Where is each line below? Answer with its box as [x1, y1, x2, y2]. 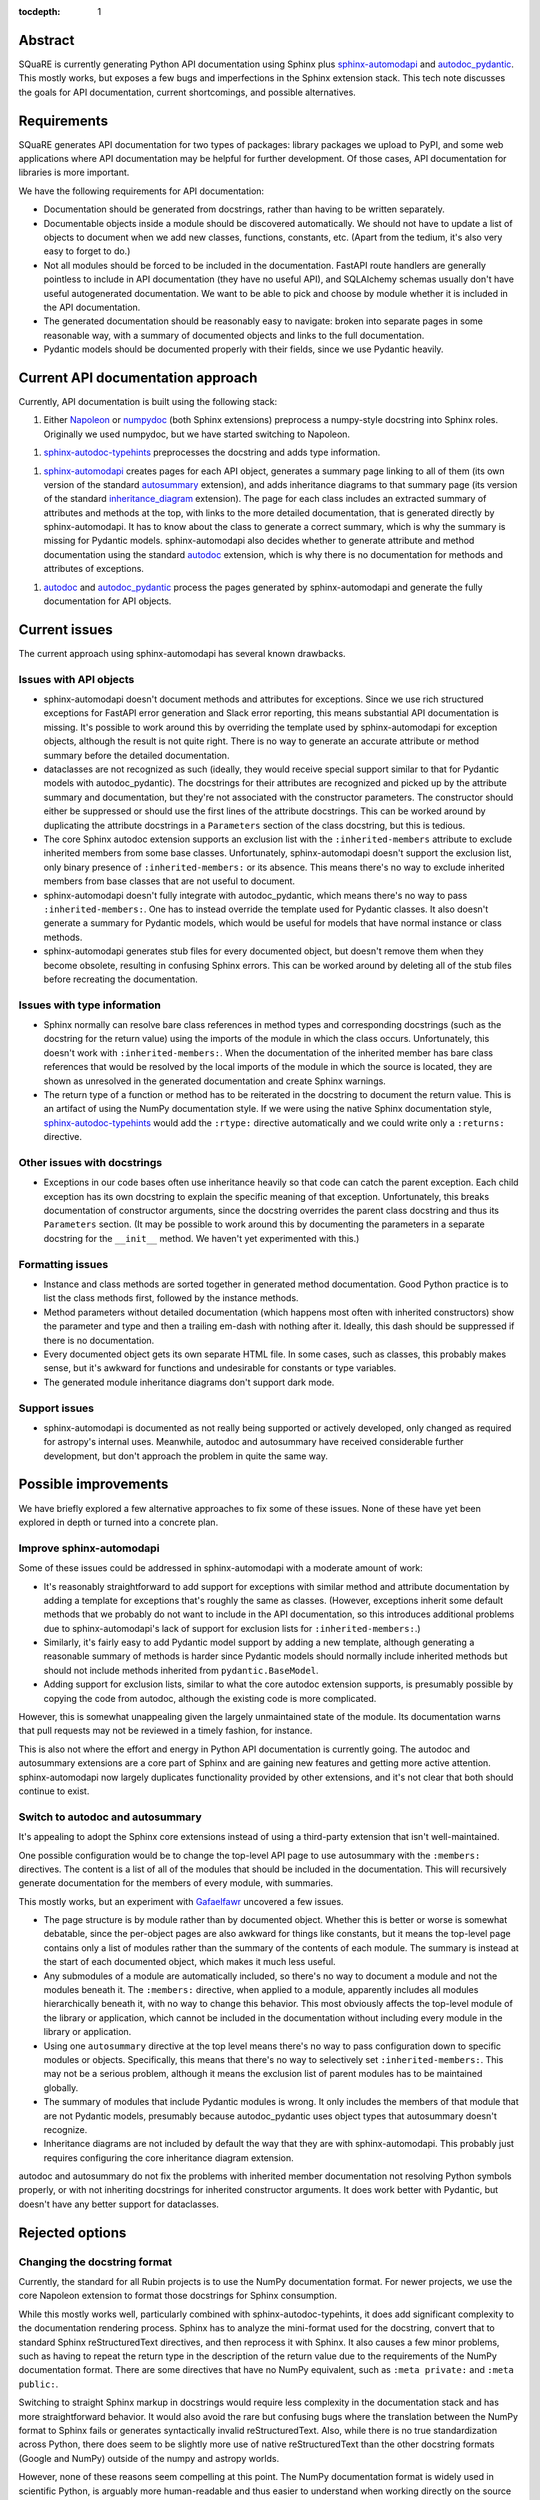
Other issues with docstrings [18, 1155, 163, 1169]
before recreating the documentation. [43, 973, 199, 985]
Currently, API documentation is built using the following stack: [18, 395, 278, 407]
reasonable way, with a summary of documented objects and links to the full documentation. [43, 329, 425, 341]
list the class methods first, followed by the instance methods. [43, 1292, 299, 1304]
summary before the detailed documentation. [43, 749, 230, 761]
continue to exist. [18, 1785, 90, 1797]
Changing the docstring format [18, 2255, 173, 2269]
